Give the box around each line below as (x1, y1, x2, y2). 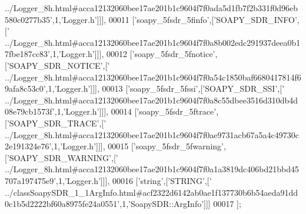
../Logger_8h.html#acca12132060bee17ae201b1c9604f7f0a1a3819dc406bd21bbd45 (5, 163, 299, 175)
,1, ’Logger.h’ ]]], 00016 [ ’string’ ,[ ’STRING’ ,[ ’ (56, 174, 212, 186)
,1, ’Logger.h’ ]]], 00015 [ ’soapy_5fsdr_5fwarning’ (51, 140, 224, 152)
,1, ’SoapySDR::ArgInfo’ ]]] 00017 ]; (119, 198, 241, 210)
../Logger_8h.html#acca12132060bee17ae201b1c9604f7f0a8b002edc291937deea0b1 (5, 36, 301, 48)
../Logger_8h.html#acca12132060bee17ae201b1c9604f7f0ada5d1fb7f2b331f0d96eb (5, 2, 298, 14)
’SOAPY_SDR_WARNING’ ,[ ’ (6, 151, 118, 163)
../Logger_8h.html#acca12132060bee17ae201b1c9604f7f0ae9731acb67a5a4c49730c (5, 128, 299, 141)
